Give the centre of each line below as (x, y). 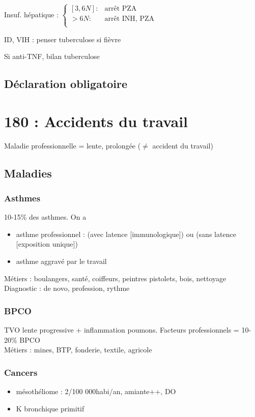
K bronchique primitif (50, 408)
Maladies (28, 173)
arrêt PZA (121, 9)
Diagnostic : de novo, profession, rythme (67, 288)
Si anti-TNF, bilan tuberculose (52, 56)
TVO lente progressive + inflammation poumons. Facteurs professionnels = (122, 330)
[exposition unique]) (47, 244)
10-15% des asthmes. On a (45, 217)
